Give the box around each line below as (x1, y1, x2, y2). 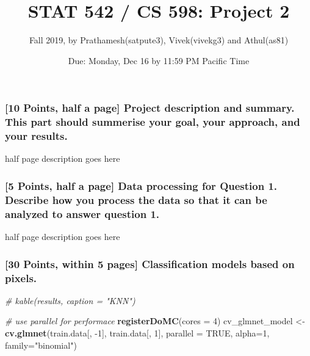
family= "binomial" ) (5, 338, 77, 351)
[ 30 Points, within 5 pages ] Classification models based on (5, 256, 295, 271)
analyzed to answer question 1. (5, 206, 160, 221)
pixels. (5, 270, 37, 285)
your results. (5, 128, 68, 143)
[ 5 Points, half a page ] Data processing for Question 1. (5, 178, 278, 193)
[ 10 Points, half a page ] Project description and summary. (5, 100, 295, 115)
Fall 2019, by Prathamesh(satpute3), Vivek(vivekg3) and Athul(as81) (29, 34, 289, 46)
